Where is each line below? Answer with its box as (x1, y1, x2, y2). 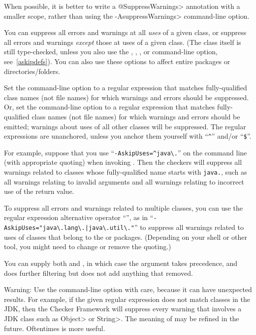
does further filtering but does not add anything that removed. (4, 267, 193, 278)
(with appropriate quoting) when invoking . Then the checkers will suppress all (4, 157, 242, 167)
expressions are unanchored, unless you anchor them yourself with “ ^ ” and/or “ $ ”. (4, 131, 252, 141)
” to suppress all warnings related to (134, 222, 244, 232)
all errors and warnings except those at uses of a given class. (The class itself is (4, 37, 241, 47)
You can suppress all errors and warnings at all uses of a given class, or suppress (4, 27, 247, 37)
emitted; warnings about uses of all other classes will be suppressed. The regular (4, 121, 246, 131)
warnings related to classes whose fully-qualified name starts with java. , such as (4, 167, 247, 177)
